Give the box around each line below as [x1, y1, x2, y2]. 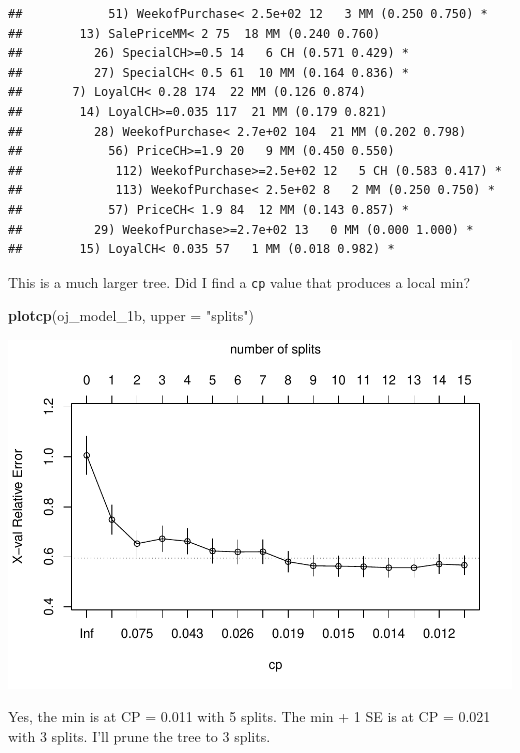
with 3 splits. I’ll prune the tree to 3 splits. [8, 726, 271, 747]
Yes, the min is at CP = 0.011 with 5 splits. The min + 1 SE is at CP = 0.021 [8, 706, 491, 727]
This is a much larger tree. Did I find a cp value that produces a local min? [8, 271, 471, 292]
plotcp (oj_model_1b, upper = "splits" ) [8, 305, 254, 326]
